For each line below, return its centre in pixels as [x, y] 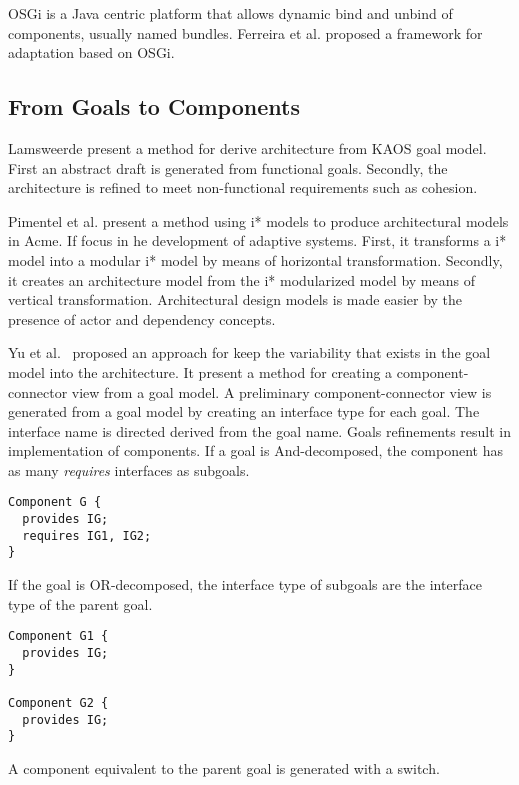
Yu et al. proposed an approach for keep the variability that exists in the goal [249, 352]
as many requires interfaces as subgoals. [129, 469]
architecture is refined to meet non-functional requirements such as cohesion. [243, 187]
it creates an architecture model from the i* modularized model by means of [241, 279]
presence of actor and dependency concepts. [142, 318]
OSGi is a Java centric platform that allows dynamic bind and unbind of [230, 13]
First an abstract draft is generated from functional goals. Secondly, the [228, 167]
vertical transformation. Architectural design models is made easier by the [235, 299]
